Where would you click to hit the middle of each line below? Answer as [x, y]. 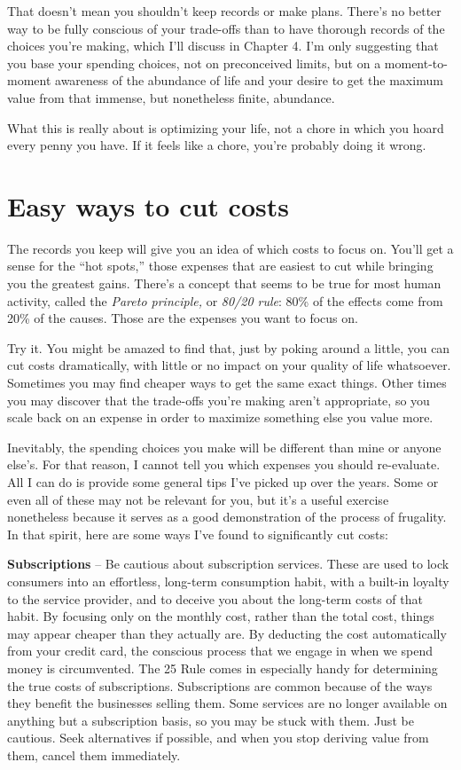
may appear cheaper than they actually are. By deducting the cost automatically [227, 633]
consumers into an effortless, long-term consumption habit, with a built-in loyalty [228, 581]
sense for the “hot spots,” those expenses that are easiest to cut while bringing [220, 266]
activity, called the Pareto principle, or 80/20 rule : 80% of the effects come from [225, 300]
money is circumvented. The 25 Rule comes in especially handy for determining [223, 668]
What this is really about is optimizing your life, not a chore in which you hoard [226, 127]
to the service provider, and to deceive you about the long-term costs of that [215, 598]
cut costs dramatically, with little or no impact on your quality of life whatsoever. [229, 365]
